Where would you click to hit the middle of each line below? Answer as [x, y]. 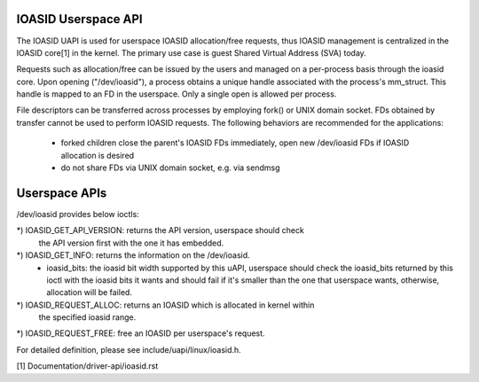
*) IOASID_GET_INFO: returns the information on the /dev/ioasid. [133, 255]
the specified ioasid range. [87, 317]
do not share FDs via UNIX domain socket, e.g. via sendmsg [170, 168]
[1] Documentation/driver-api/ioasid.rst [87, 366]
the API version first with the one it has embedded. [131, 243]
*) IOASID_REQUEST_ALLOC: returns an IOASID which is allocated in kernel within [165, 305]
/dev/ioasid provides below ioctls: [78, 214]
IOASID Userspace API [79, 19]
